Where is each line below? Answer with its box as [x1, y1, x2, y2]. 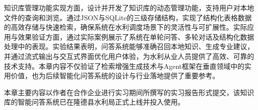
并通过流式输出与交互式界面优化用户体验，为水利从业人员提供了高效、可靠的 [4, 51, 254, 61]
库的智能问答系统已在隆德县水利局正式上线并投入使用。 [4, 97, 185, 107]
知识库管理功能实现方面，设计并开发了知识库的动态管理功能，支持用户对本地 [4, 2, 254, 12]
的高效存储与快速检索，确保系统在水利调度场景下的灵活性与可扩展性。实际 [4, 22, 247, 32]
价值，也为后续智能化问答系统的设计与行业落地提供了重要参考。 [10, 70, 219, 81]
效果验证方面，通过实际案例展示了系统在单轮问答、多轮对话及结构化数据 [17, 31, 254, 42]
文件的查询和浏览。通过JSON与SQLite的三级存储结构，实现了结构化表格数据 [4, 12, 252, 22]
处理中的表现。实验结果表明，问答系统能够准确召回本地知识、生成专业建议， [4, 41, 254, 52]
